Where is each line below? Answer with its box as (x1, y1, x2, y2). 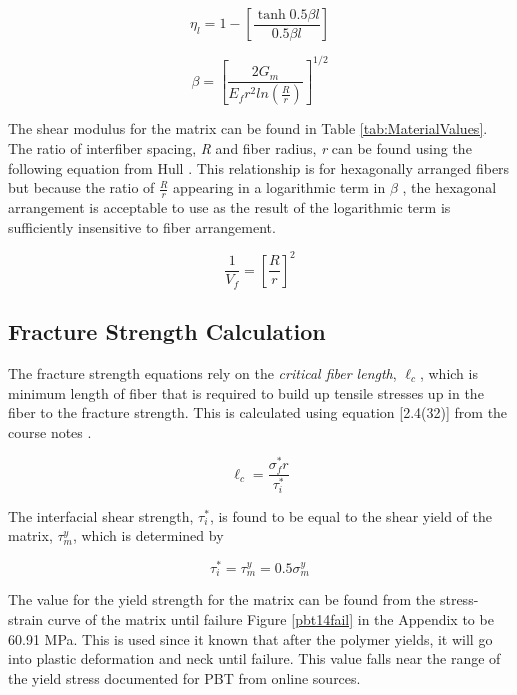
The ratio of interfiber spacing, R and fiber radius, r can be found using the (8, 137, 472, 158)
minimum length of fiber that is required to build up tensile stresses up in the (8, 382, 484, 403)
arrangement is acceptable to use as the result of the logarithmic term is (8, 196, 451, 217)
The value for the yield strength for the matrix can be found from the (8, 589, 436, 610)
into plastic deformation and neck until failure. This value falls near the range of (8, 648, 501, 669)
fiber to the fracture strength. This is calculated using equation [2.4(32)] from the (8, 402, 508, 423)
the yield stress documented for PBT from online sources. (8, 667, 361, 688)
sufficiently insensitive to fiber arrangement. (8, 216, 276, 237)
